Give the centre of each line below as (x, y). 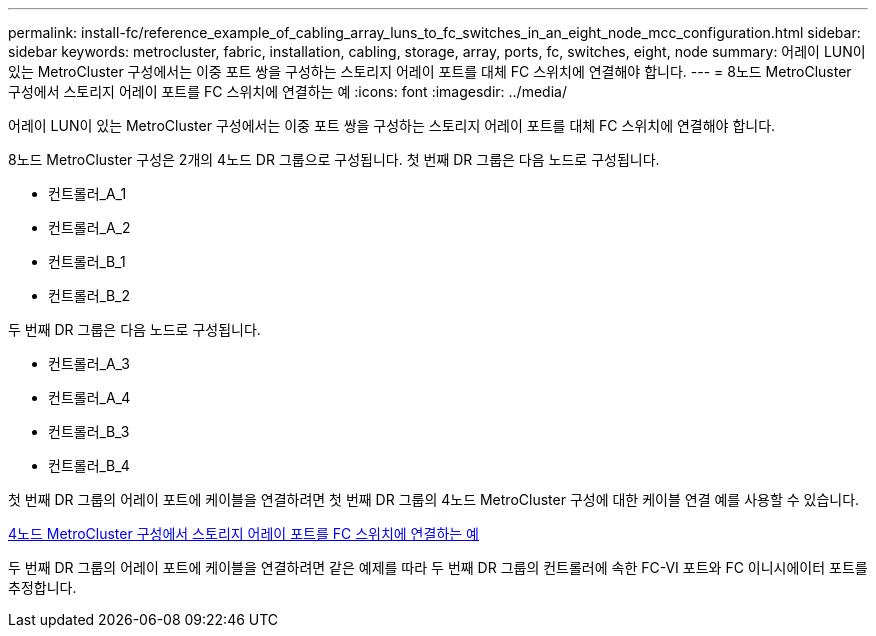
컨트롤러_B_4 (89, 465)
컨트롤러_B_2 (89, 295)
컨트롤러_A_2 (89, 227)
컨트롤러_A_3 (89, 363)
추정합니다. (42, 587)
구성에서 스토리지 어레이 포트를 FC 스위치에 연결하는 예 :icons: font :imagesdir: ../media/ (287, 91)
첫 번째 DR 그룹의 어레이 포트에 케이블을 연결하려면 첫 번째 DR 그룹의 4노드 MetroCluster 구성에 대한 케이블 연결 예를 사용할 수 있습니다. (434, 499)
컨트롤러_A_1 (87, 193)
